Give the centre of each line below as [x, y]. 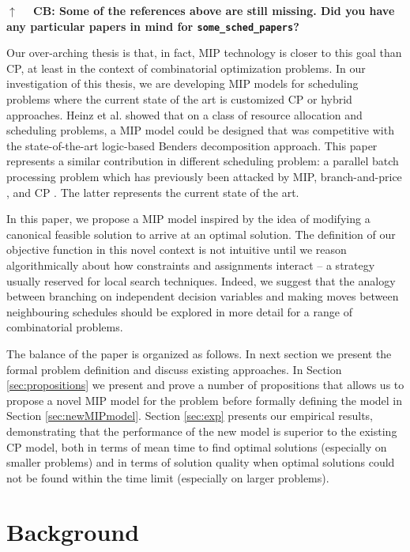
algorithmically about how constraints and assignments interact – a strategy [191, 265]
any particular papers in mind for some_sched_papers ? [153, 26]
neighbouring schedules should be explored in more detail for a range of [179, 311]
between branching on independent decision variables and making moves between [203, 296]
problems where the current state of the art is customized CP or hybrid [179, 99]
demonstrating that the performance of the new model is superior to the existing [202, 431]
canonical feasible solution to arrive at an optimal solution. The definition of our [201, 234]
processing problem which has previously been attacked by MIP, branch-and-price [204, 176]
